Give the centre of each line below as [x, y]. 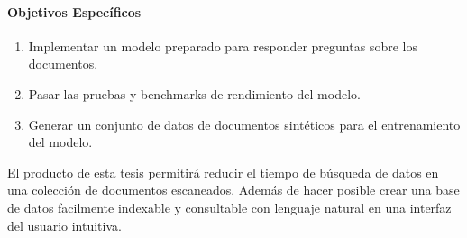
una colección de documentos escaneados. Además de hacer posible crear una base [233, 190]
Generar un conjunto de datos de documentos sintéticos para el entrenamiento [244, 124]
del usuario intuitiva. [64, 225]
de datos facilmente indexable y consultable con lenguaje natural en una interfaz [229, 207]
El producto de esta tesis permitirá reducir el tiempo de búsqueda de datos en [223, 172]
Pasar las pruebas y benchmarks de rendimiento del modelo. [194, 93]
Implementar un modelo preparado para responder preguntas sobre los [223, 46]
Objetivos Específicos [74, 11]
